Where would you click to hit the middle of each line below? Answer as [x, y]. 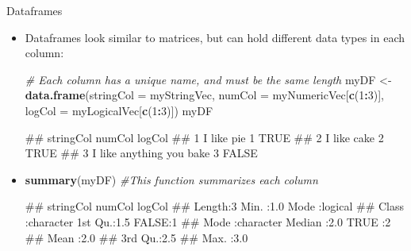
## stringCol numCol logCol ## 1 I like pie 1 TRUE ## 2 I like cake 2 [204, 137]
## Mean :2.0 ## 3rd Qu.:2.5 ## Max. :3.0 [136, 237]
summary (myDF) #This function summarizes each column [171, 179]
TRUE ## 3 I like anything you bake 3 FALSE [141, 153]
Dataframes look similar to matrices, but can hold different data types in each [215, 37]
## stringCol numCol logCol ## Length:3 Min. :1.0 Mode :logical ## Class [215, 206]
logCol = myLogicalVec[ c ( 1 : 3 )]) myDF [119, 110]
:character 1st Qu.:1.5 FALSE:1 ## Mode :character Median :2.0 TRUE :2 [208, 221]
